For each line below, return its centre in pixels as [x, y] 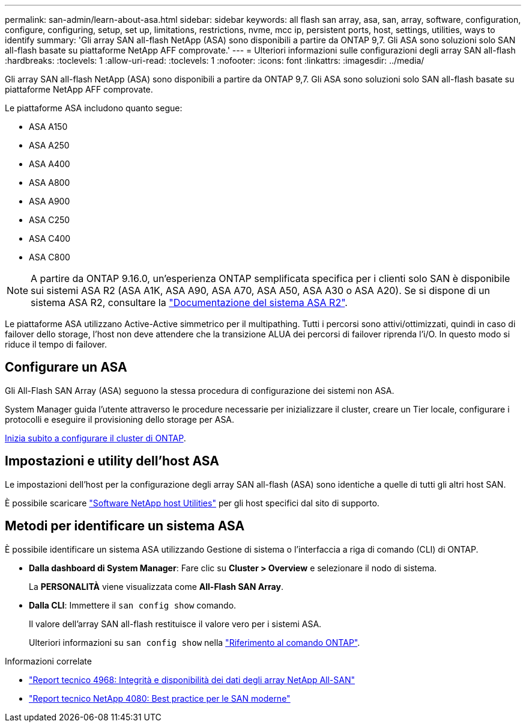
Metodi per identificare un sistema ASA [125, 526]
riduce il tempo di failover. [56, 344]
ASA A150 [48, 127]
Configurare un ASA [66, 367]
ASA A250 [49, 145]
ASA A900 [50, 201]
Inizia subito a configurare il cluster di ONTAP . [95, 438]
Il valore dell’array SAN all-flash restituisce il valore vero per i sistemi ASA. [175, 624]
